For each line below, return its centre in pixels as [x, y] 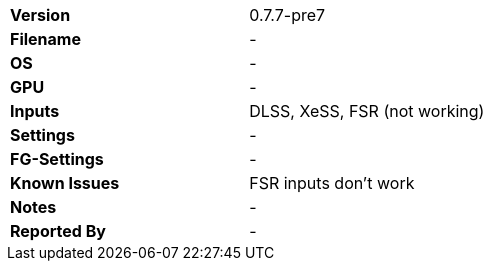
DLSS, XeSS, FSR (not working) [367, 111]
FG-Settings [57, 159]
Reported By [58, 231]
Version [40, 15]
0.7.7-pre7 [287, 15]
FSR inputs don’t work [332, 183]
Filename [45, 39]
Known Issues [65, 183]
